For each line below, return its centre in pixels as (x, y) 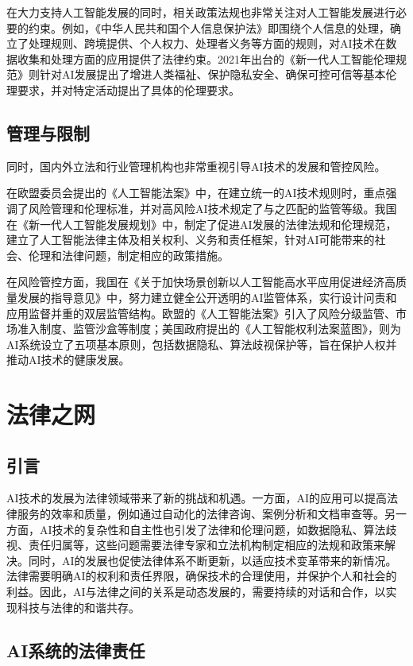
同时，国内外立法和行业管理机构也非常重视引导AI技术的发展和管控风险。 (196, 166)
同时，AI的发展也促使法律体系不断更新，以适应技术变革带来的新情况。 (212, 560)
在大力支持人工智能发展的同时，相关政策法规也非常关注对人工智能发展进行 (201, 12)
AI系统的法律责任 (76, 650)
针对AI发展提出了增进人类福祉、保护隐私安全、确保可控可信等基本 (212, 74)
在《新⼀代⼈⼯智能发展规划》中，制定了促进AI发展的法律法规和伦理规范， (202, 224)
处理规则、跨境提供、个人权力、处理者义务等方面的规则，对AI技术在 (207, 43)
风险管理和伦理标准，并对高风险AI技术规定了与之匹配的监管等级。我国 (212, 208)
